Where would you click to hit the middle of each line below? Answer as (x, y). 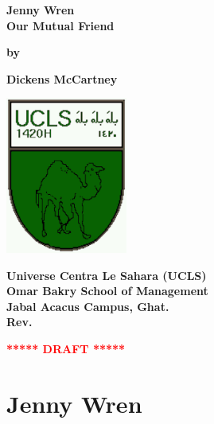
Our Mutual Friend (60, 25)
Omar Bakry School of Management (107, 291)
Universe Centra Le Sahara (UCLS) (107, 275)
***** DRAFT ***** (66, 349)
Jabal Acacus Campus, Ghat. (88, 306)
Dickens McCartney (62, 78)
